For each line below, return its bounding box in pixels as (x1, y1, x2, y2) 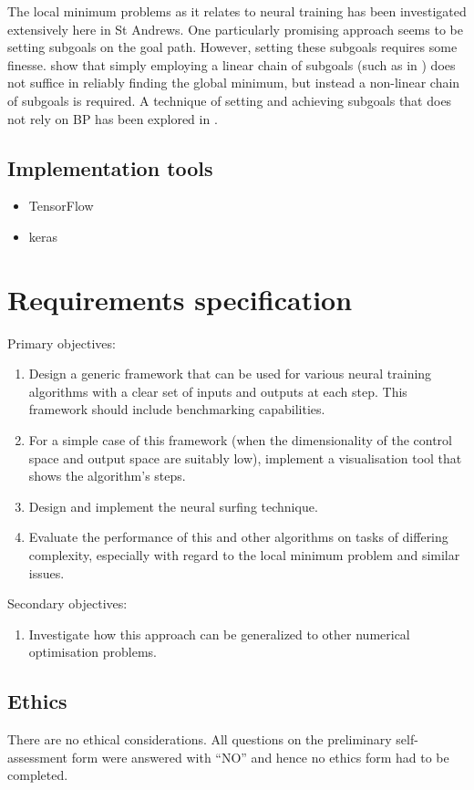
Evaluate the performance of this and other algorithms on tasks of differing (28, 527, 448, 546)
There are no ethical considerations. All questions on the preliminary (7, 730, 392, 749)
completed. (7, 765, 68, 785)
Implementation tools (7, 153, 213, 182)
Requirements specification (7, 280, 353, 317)
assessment (7, 747, 67, 766)
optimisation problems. (28, 642, 158, 661)
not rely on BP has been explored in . (7, 109, 218, 128)
